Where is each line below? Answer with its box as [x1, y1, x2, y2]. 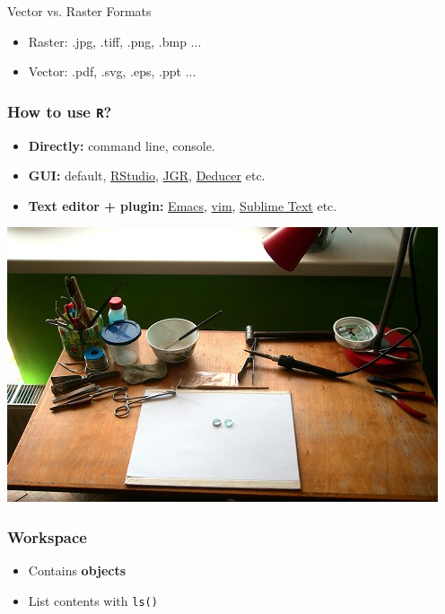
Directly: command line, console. [28, 136, 215, 154]
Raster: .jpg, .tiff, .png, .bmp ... [28, 31, 202, 50]
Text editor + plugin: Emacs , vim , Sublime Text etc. [28, 196, 337, 215]
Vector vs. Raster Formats [7, 2, 152, 20]
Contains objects [28, 561, 127, 580]
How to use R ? [7, 100, 112, 122]
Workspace [7, 525, 87, 548]
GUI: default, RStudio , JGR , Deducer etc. [28, 166, 266, 185]
